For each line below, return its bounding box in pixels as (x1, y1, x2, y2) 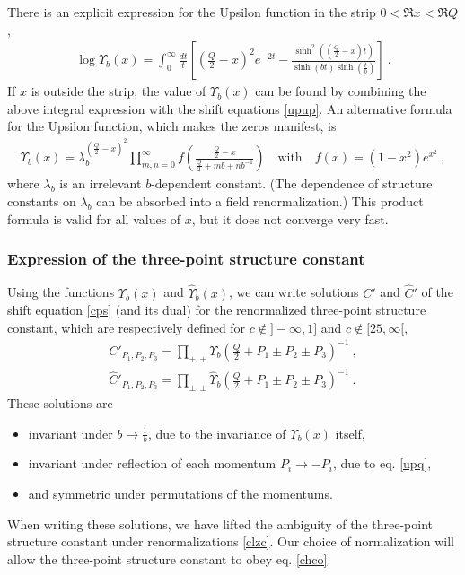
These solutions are (7, 394, 113, 413)
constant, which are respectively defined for (7, 318, 246, 336)
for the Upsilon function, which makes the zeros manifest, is (7, 117, 337, 135)
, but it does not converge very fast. (191, 209, 389, 228)
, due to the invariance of (147, 423, 286, 442)
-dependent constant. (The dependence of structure (151, 174, 433, 193)
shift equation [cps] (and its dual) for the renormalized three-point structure (7, 301, 426, 319)
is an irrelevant (59, 174, 142, 193)
